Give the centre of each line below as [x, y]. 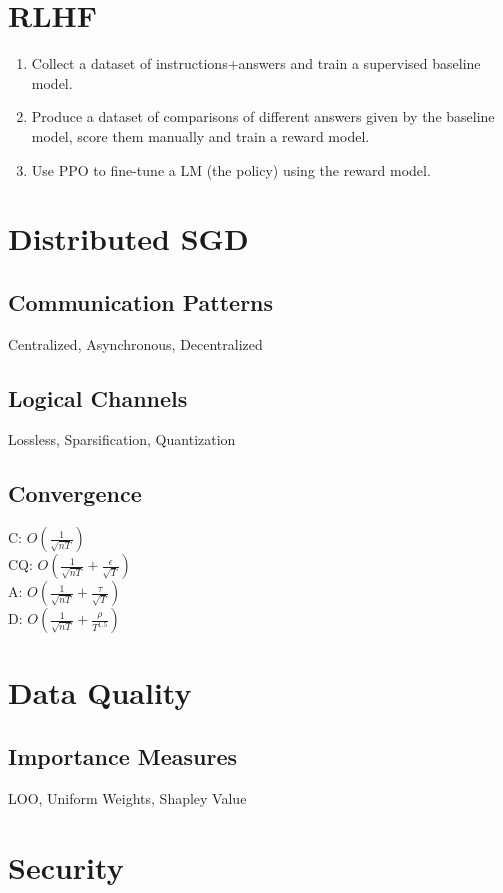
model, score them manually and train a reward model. [200, 135]
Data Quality [100, 692]
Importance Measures [123, 756]
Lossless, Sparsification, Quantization [122, 439]
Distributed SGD [128, 238]
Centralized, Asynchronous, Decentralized [135, 343]
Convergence [75, 493]
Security [66, 866]
